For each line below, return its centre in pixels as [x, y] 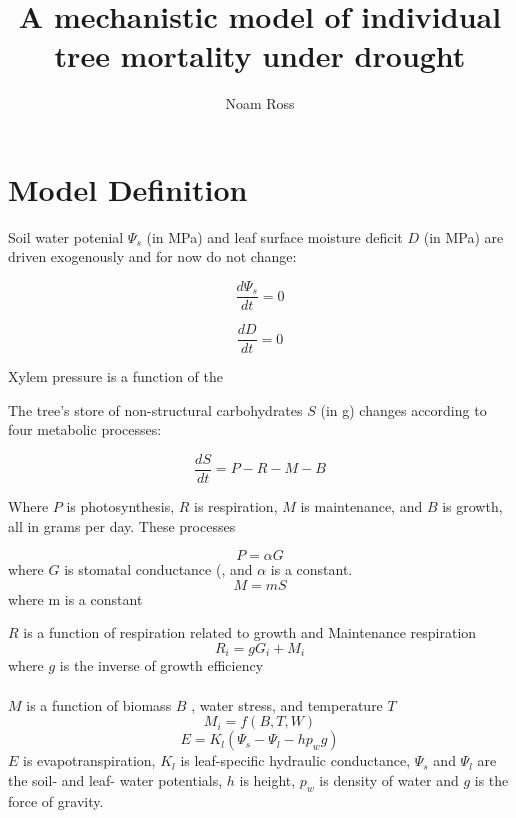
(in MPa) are [463, 236]
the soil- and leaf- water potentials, [115, 779]
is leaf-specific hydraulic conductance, [295, 760]
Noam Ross [260, 103]
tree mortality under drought [260, 55]
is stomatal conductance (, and [158, 569]
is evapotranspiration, [89, 760]
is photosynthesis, [120, 506]
